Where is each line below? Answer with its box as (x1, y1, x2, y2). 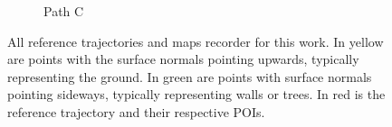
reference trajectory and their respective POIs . (7, 102, 265, 121)
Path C (43, 2, 84, 20)
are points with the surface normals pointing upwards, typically (7, 50, 359, 68)
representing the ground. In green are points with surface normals (7, 67, 372, 86)
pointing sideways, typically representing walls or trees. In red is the (7, 85, 386, 104)
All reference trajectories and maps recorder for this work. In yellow (7, 32, 384, 50)
